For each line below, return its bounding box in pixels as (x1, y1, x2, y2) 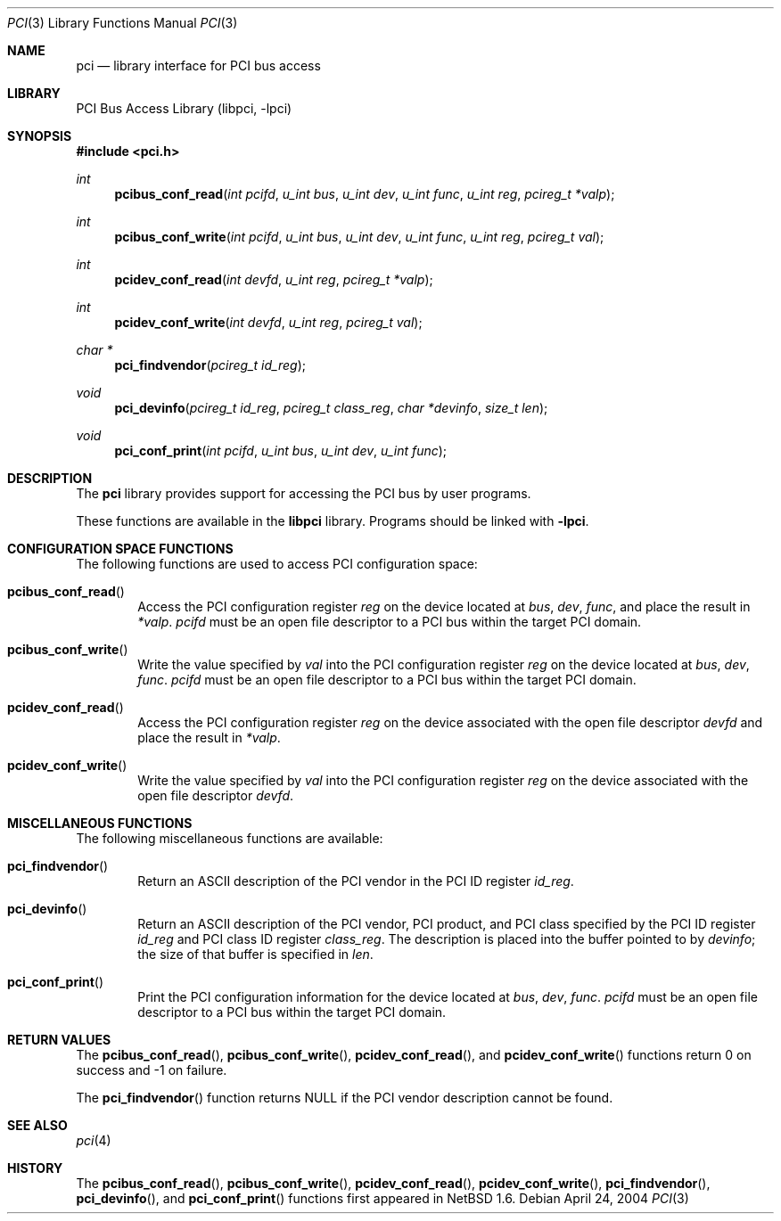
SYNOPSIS (7, 128, 72, 143)
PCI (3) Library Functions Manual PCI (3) (7, 15, 238, 30)
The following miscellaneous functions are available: (76, 831, 383, 846)
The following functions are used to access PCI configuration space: (76, 556, 478, 571)
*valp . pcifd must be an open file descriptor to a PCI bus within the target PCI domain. (137, 614, 642, 629)
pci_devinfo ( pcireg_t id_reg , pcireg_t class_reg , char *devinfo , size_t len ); (114, 400, 548, 415)
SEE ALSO (7, 1118, 68, 1133)
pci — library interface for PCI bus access (76, 58, 321, 73)
